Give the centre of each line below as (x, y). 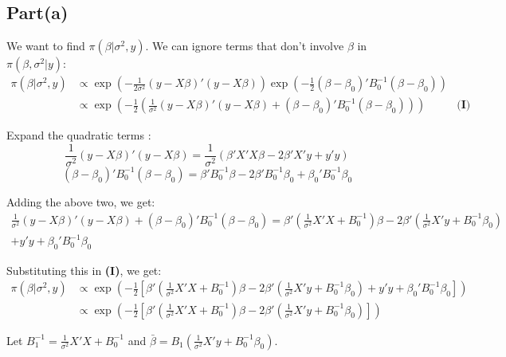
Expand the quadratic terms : (79, 135)
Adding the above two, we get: (81, 201)
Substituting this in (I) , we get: (84, 270)
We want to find (46, 46)
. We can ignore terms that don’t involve (245, 46)
